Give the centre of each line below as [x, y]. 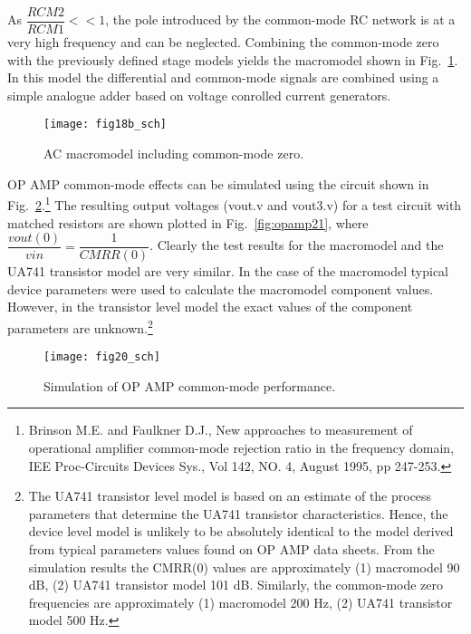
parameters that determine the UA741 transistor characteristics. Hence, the [238, 513]
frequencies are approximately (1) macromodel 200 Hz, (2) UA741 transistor [240, 602]
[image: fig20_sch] [102, 357]
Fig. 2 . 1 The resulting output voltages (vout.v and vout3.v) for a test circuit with [235, 203]
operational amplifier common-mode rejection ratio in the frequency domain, [241, 448]
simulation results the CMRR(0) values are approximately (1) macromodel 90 [244, 567]
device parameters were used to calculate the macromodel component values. [221, 288]
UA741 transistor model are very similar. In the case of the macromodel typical [228, 271]
